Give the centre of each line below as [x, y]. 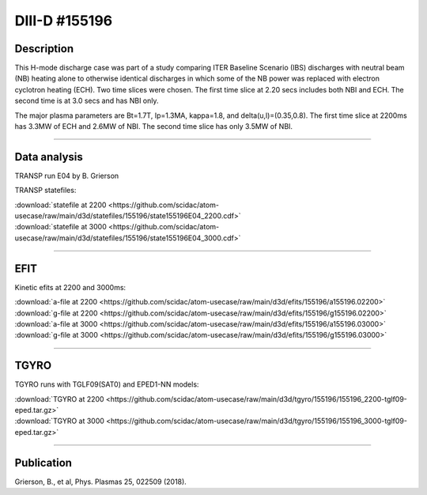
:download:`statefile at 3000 [60, 227]
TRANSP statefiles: [45, 191]
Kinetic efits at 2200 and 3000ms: [70, 287]
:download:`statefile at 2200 [60, 205]
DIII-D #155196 [64, 21]
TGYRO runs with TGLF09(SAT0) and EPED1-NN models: [107, 384]
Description [44, 49]
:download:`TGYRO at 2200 [59, 399]
